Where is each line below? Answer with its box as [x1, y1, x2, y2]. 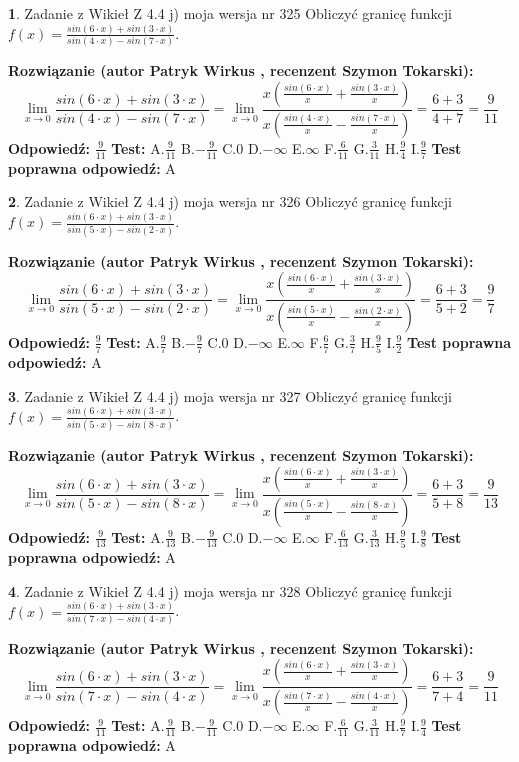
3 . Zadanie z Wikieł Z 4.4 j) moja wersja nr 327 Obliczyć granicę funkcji [8, 385, 452, 406]
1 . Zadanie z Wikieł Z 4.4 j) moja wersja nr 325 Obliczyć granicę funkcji [8, 3, 452, 23]
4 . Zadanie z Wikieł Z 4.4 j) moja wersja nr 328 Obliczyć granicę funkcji [8, 580, 452, 601]
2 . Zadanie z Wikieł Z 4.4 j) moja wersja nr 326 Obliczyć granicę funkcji [8, 191, 452, 212]
